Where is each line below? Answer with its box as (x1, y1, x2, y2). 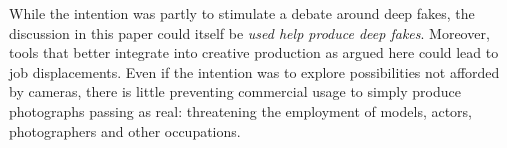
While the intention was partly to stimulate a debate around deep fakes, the (9, 3, 475, 23)
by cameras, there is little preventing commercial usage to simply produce (9, 81, 461, 102)
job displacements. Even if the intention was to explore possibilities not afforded (9, 61, 500, 82)
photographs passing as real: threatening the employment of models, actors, (9, 100, 473, 121)
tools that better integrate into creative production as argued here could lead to (9, 42, 499, 63)
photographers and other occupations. (9, 120, 241, 141)
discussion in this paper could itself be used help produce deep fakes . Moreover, (9, 22, 490, 43)
